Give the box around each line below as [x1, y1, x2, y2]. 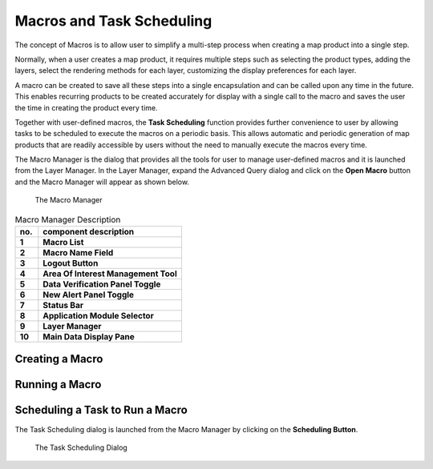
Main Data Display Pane [42, 331, 136, 342]
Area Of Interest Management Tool [42, 268, 178, 279]
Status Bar [42, 300, 84, 311]
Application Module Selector [42, 311, 154, 321]
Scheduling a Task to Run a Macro [14, 403, 188, 417]
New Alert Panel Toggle [42, 289, 135, 300]
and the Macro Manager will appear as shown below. [14, 177, 190, 186]
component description [42, 226, 135, 237]
